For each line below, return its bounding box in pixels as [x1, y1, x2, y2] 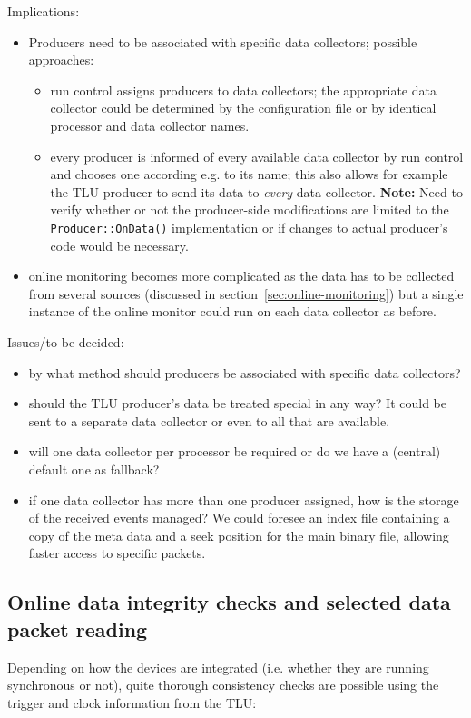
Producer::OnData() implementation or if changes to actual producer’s [50, 217, 448, 236]
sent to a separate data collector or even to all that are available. [28, 411, 390, 430]
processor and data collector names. [50, 115, 250, 135]
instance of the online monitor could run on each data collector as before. [28, 302, 437, 321]
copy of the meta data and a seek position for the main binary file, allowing [28, 525, 449, 544]
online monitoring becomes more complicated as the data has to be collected [28, 266, 455, 285]
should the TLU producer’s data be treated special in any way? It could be [28, 394, 447, 413]
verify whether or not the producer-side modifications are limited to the [50, 200, 449, 219]
